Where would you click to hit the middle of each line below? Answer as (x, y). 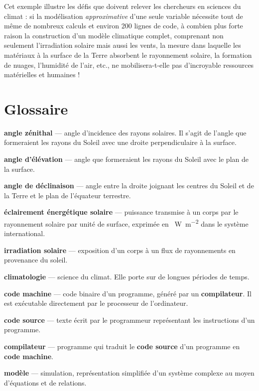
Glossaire (36, 108)
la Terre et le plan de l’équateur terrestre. (67, 195)
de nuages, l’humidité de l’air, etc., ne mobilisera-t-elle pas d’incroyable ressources (129, 65)
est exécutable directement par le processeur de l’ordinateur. (96, 303)
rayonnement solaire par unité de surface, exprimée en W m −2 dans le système (126, 223)
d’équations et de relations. (45, 382)
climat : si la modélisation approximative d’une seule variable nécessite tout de (124, 16)
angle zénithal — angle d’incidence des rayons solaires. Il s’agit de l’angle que (125, 132)
